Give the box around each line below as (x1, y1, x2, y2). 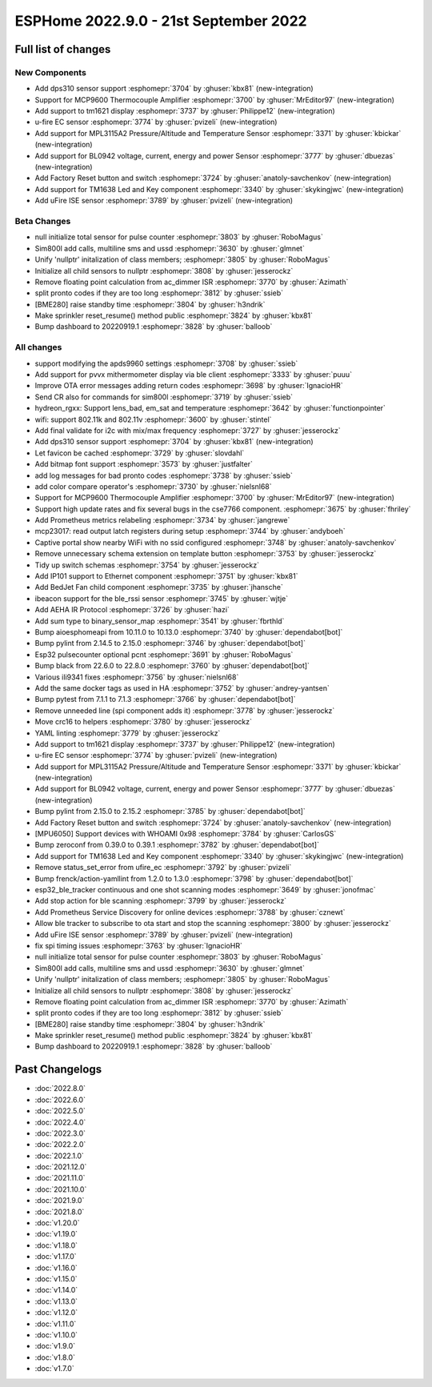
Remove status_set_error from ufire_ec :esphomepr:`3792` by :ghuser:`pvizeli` (34, 863, 292, 872)
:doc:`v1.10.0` (34, 1329, 78, 1340)
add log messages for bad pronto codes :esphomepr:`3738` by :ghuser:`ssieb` (34, 471, 294, 480)
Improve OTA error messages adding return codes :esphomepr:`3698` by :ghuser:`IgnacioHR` (34, 381, 343, 391)
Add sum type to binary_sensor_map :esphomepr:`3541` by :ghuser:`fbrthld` (34, 616, 285, 626)
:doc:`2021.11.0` (34, 1173, 86, 1183)
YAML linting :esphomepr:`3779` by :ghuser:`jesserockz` (34, 728, 221, 738)
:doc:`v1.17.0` (34, 1252, 77, 1261)
